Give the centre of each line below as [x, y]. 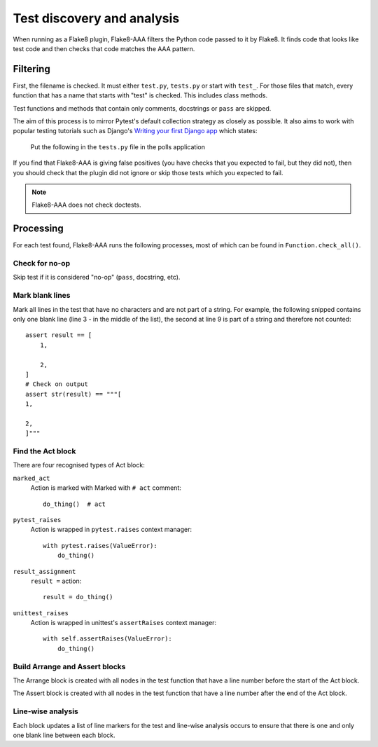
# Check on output [57, 384]
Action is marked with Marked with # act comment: [106, 488]
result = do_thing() [78, 597]
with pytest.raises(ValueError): [100, 546]
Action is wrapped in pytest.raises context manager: [111, 530]
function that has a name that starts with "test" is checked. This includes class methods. [140, 95]
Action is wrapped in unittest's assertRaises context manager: [124, 623]
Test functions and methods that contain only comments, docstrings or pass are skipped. [142, 108]
